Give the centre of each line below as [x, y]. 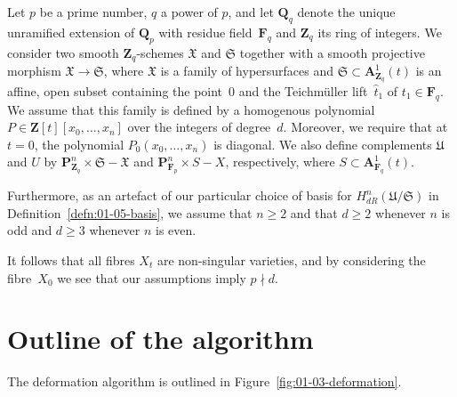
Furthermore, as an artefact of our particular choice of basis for [180, 195]
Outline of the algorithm [160, 339]
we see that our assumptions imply [152, 277]
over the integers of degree [199, 127]
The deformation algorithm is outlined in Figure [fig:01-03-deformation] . [204, 381]
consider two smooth [63, 52]
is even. [176, 230]
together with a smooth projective [332, 52]
